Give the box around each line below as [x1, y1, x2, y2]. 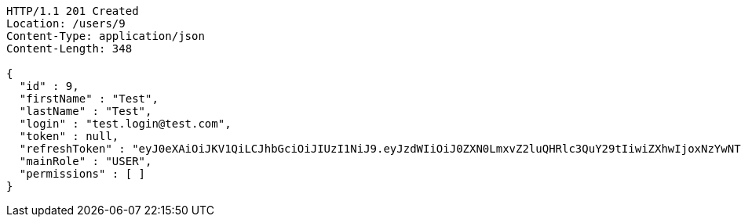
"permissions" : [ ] [19, 167, 146, 180]
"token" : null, [19, 130, 119, 142]
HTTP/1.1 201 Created [6, 5, 139, 17]
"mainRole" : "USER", [19, 155, 152, 167]
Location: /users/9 [6, 17, 126, 30]
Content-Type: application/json [6, 30, 205, 42]
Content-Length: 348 [6, 42, 133, 55]
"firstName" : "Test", [19, 92, 159, 105]
